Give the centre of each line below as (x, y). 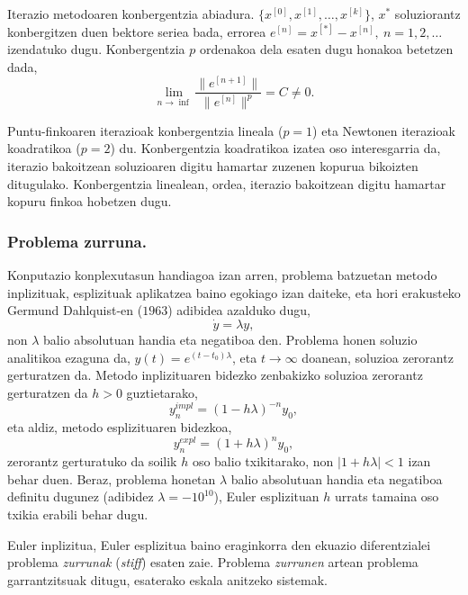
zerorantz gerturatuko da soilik (92, 461)
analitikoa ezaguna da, (69, 357)
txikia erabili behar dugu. (78, 514)
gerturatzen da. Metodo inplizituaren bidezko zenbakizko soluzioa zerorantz (215, 375)
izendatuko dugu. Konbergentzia (96, 49)
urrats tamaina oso (387, 496)
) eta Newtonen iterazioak (384, 130)
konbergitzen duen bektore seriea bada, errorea (137, 31)
